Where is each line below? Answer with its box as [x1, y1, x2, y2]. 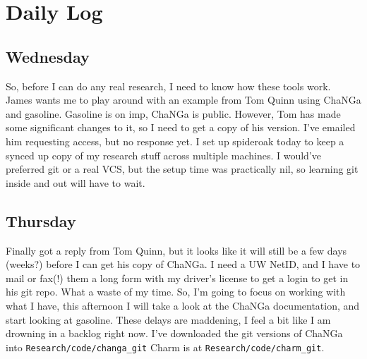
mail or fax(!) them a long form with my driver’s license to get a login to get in [6, 270, 349, 285]
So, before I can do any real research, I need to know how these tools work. [6, 78, 331, 93]
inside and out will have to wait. [6, 175, 145, 190]
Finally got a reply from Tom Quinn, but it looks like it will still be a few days [6, 243, 347, 257]
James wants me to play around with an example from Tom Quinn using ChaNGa [6, 92, 361, 107]
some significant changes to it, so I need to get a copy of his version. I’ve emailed [6, 120, 356, 135]
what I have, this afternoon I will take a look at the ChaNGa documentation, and [6, 298, 360, 312]
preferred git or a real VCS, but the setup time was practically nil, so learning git [6, 162, 359, 176]
